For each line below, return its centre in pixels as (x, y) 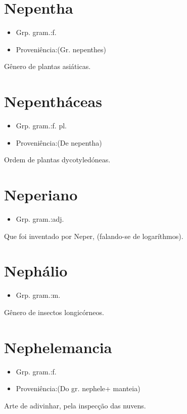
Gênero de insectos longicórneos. (54, 312)
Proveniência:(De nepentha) (59, 142)
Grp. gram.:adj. (40, 218)
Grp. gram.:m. (38, 295)
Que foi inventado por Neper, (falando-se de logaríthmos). (94, 236)
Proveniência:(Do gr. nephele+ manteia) (78, 388)
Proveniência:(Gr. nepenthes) (61, 49)
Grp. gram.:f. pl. (41, 126)
